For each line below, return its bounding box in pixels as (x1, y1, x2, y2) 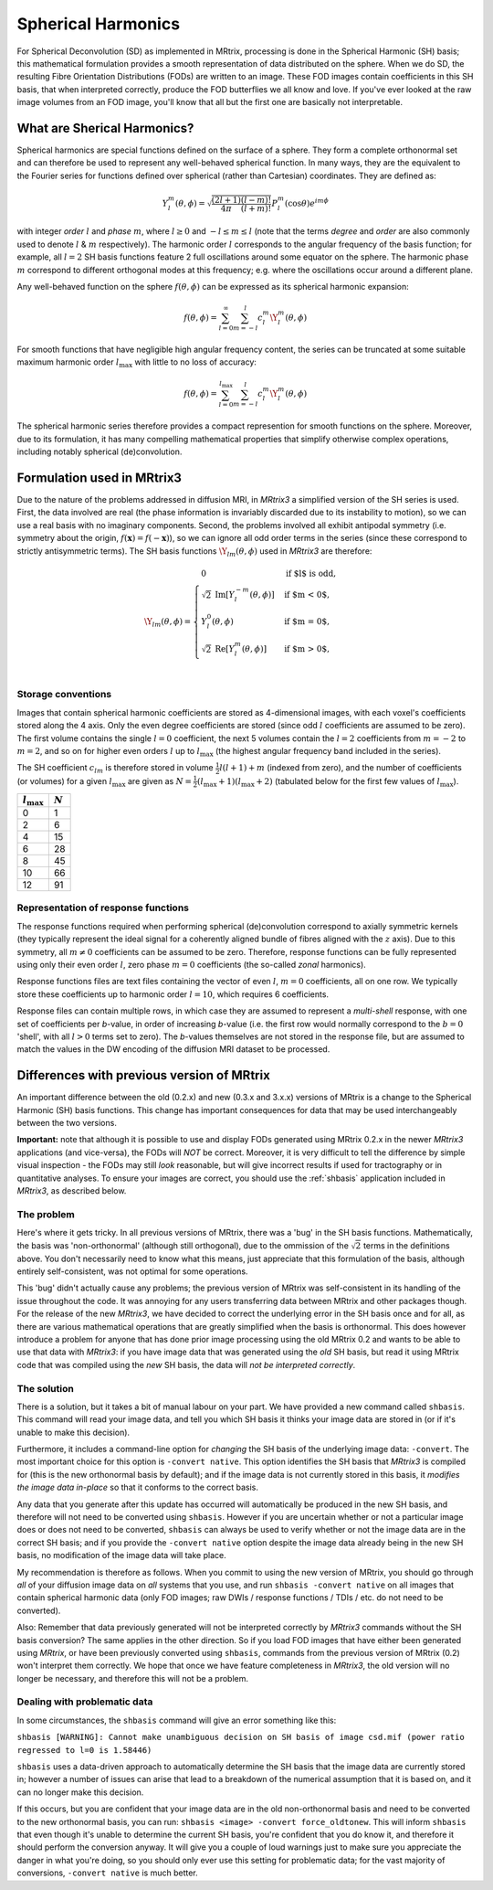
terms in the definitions (362, 1239, 451, 1251)
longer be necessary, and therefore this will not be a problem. (16, 1672, 249, 1683)
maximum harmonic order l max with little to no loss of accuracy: (16, 356, 257, 370)
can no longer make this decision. (16, 1787, 144, 1798)
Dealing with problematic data (16, 1695, 153, 1708)
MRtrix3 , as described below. (16, 1184, 127, 1196)
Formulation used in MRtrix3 (16, 470, 183, 485)
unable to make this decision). (16, 1427, 131, 1438)
